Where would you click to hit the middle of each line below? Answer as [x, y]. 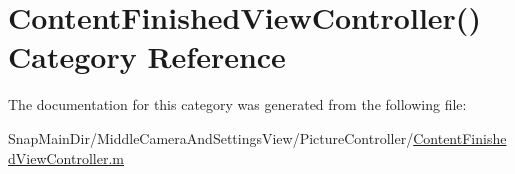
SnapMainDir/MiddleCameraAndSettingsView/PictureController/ [211, 137]
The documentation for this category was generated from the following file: [237, 104]
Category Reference [147, 56]
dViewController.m [66, 157]
